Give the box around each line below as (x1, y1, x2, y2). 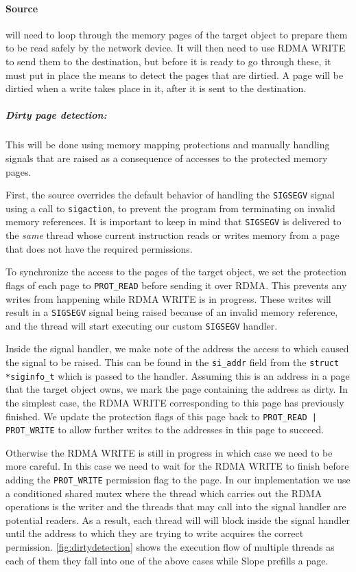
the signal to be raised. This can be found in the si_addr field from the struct (5, 355, 340, 369)
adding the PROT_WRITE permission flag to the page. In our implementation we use (5, 472, 351, 487)
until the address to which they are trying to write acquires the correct (5, 526, 304, 540)
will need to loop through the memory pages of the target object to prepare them (5, 27, 348, 41)
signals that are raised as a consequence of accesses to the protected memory (5, 150, 328, 165)
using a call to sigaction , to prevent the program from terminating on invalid (5, 201, 335, 215)
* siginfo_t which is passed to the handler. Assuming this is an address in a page (5, 368, 350, 382)
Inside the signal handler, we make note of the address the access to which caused (5, 341, 349, 356)
